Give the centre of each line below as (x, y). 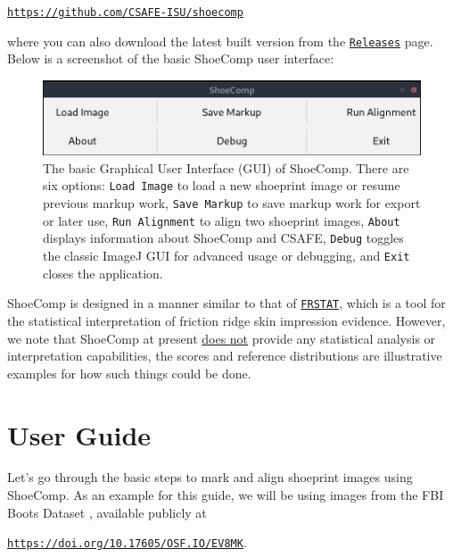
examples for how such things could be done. (129, 373)
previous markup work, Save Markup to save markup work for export (232, 203)
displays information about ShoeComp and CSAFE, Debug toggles (223, 238)
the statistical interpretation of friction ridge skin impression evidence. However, (226, 320)
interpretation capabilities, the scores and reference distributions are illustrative (225, 356)
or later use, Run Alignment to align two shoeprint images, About (222, 220)
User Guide (79, 434)
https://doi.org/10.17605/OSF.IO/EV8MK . (127, 542)
